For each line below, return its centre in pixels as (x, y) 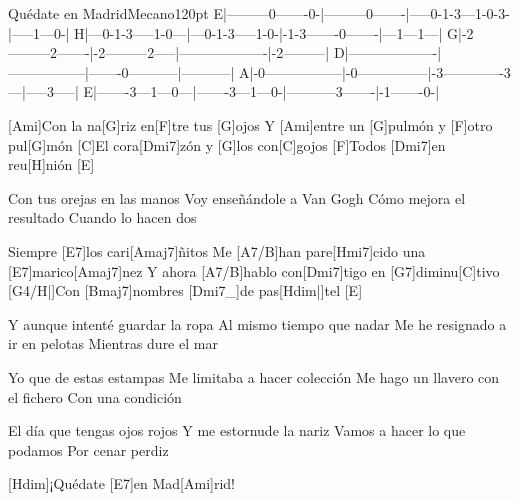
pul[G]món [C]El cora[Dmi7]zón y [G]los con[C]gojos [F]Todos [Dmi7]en (227, 144)
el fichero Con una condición (95, 396)
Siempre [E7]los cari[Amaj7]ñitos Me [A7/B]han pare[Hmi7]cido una (217, 250)
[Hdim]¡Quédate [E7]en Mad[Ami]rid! (122, 483)
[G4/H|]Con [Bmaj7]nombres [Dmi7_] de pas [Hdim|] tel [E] (185, 290)
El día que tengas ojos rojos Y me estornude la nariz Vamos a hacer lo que (237, 430)
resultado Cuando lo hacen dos (102, 217)
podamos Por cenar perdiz (88, 449)
